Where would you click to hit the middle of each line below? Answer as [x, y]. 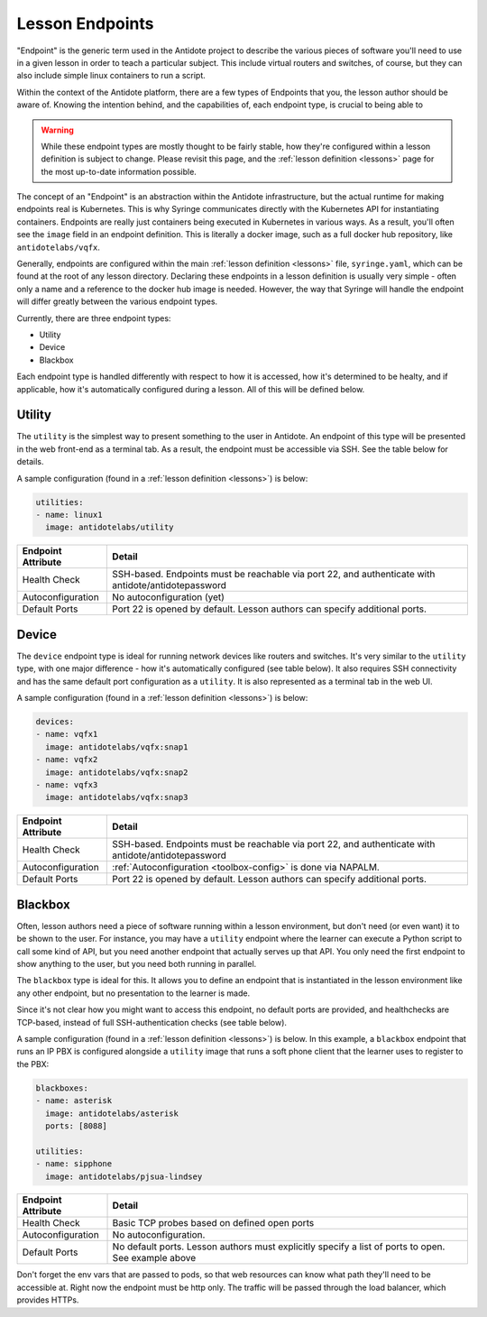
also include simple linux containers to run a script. [111, 76]
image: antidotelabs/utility [110, 527]
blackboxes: [62, 1088]
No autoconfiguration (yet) [169, 597]
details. [30, 462]
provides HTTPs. [48, 1300]
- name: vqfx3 [67, 784]
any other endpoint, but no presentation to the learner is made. [133, 993]
